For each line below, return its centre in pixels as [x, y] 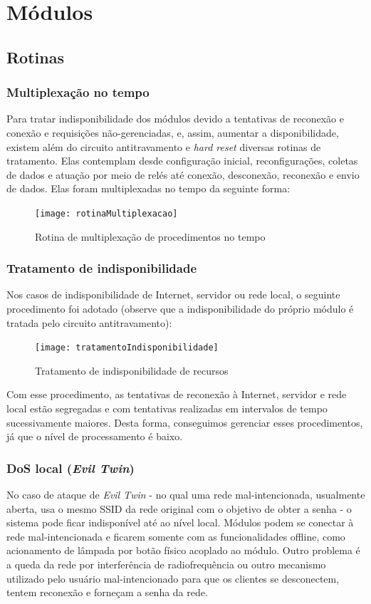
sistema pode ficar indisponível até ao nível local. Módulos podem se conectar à [180, 522]
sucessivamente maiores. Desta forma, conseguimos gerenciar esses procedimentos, [185, 422]
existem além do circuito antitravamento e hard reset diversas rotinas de [164, 146]
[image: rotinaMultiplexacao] [106, 213]
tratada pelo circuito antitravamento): [89, 322]
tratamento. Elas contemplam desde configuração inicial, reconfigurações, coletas [182, 161]
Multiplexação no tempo [78, 92]
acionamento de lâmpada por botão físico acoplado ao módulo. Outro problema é [183, 550]
